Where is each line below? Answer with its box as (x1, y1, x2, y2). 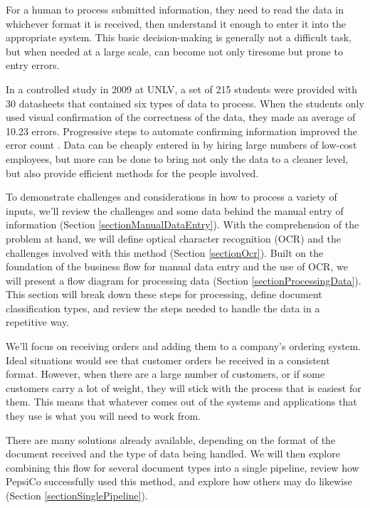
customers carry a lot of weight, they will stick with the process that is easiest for (6, 380, 361, 395)
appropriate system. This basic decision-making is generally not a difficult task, (6, 30, 351, 45)
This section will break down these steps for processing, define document (6, 287, 322, 302)
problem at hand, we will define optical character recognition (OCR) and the (6, 231, 341, 245)
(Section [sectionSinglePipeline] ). (6, 488, 148, 502)
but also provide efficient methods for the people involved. (6, 165, 259, 180)
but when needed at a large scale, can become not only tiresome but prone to (6, 43, 343, 58)
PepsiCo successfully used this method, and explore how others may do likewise (6, 474, 352, 489)
